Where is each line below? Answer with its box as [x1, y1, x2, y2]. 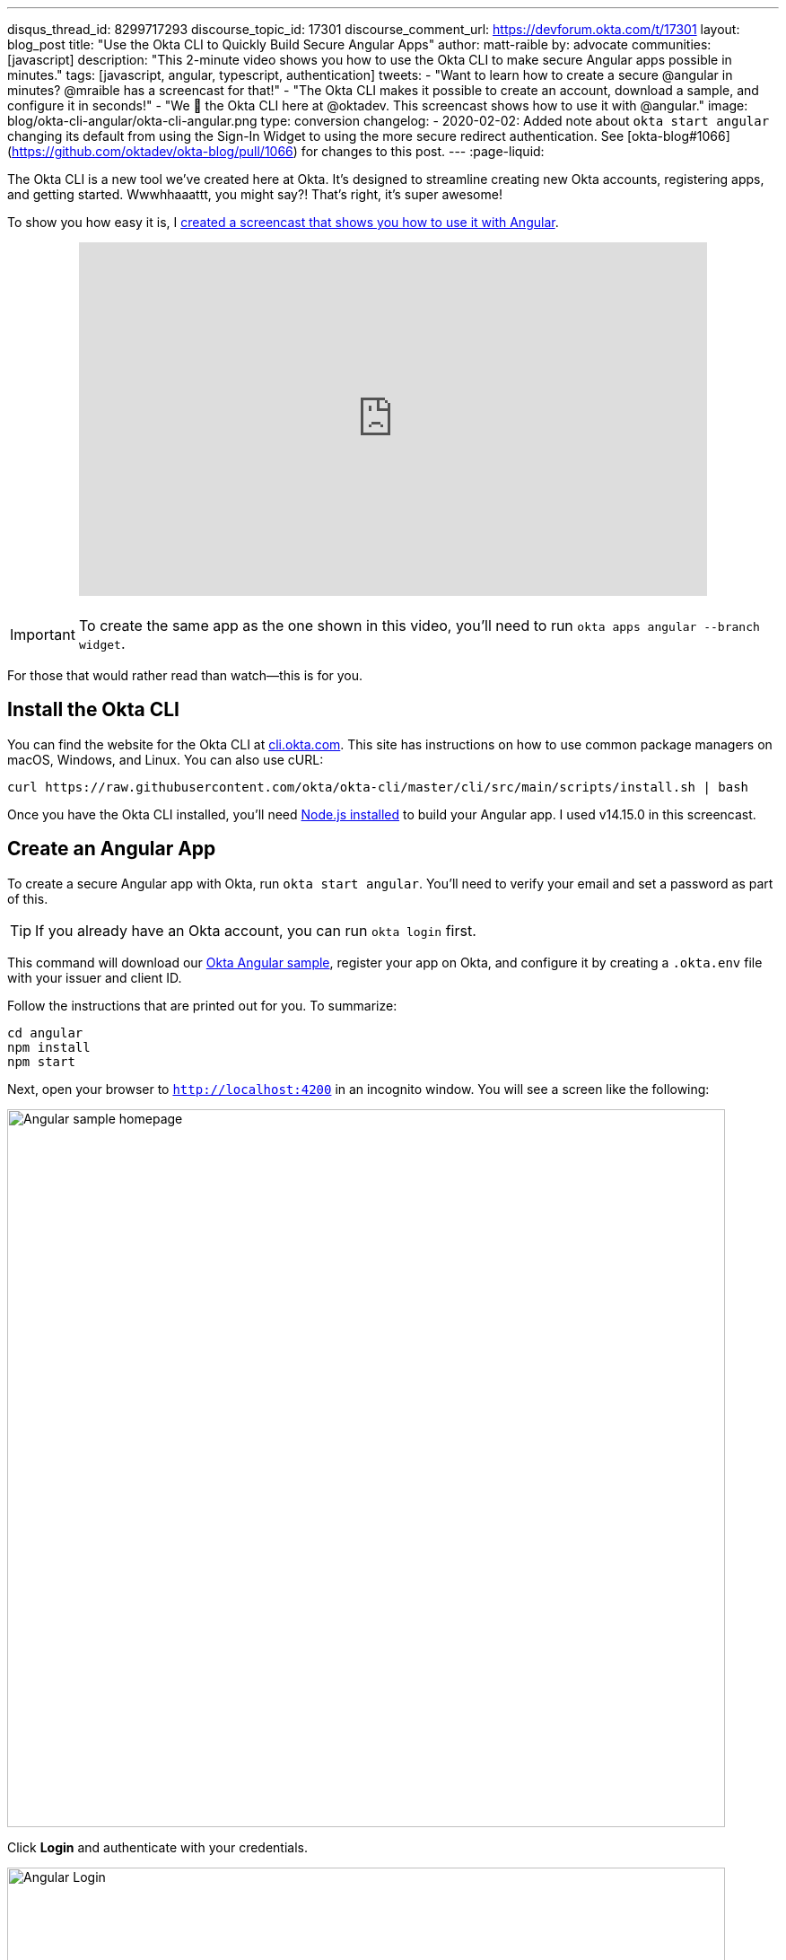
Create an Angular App [7, 837, 216, 861]
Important [10, 626, 75, 643]
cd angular [7, 1025, 83, 1040]
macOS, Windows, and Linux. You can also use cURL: [7, 751, 324, 767]
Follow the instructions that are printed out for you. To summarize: [7, 997, 397, 1013]
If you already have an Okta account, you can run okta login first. [35, 921, 476, 940]
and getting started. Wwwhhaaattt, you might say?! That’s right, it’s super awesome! [7, 187, 502, 202]
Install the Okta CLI [7, 698, 179, 722]
